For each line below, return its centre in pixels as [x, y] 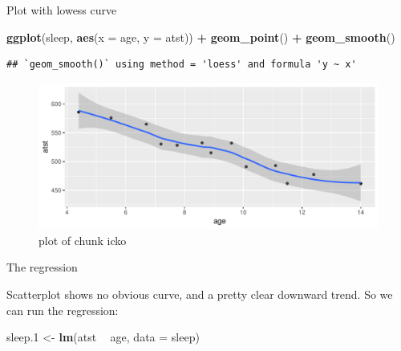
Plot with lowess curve [62, 10]
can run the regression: [63, 310]
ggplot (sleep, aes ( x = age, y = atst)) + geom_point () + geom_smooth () [201, 37]
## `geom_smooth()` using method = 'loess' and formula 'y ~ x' [182, 65]
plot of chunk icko [83, 240]
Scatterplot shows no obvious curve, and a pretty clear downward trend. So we [200, 294]
